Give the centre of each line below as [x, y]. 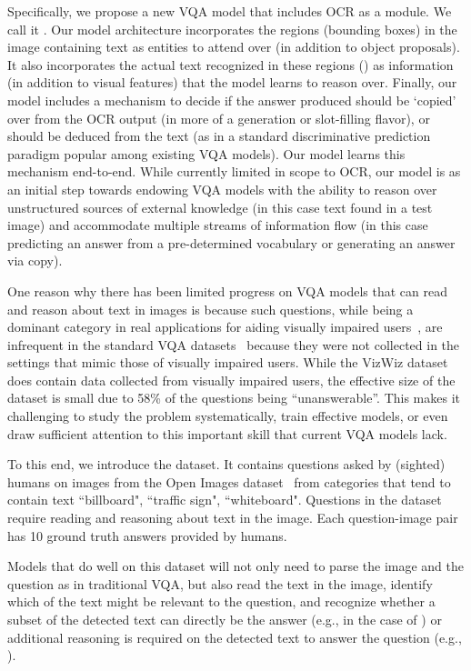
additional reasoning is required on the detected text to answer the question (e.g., [235, 637]
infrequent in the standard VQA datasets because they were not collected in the [234, 344]
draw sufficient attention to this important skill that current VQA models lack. [227, 433]
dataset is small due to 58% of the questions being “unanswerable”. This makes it [234, 398]
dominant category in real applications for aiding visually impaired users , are [225, 327]
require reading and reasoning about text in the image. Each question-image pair [233, 518]
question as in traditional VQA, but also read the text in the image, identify [220, 583]
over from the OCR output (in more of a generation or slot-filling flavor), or [219, 118]
